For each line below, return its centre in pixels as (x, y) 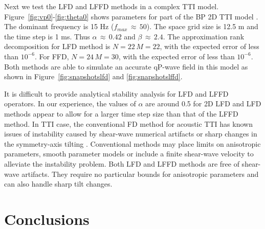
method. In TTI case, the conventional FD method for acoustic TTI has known (128, 123)
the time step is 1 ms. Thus (47, 36)
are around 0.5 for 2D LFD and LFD (203, 104)
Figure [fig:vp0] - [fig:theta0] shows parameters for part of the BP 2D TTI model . (131, 16)
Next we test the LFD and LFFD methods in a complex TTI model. (112, 6)
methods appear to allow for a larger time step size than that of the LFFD (121, 113)
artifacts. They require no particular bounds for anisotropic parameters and (140, 174)
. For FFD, (52, 56)
